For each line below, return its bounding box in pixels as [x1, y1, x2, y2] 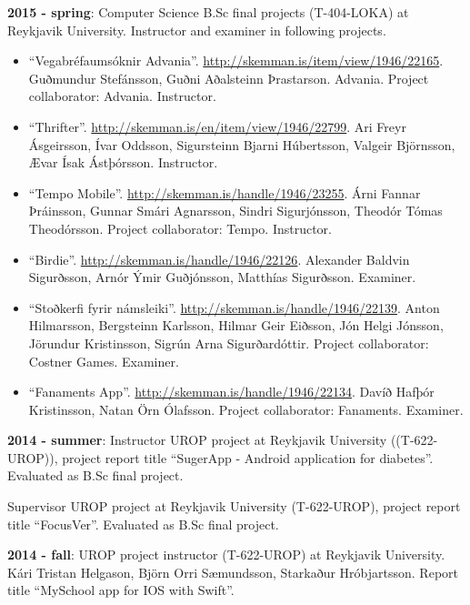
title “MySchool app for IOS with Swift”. [7, 580, 235, 600]
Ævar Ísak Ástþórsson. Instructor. [28, 153, 218, 172]
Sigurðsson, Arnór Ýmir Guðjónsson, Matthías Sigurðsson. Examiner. [28, 267, 416, 287]
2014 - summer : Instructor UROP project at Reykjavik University [7, 430, 387, 449]
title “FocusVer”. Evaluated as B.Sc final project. [7, 514, 279, 533]
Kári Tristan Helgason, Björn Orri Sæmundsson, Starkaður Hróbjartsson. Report [7, 562, 458, 581]
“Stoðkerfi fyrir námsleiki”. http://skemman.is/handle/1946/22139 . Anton [28, 297, 440, 317]
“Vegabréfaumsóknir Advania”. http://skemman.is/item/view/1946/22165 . [28, 51, 444, 70]
